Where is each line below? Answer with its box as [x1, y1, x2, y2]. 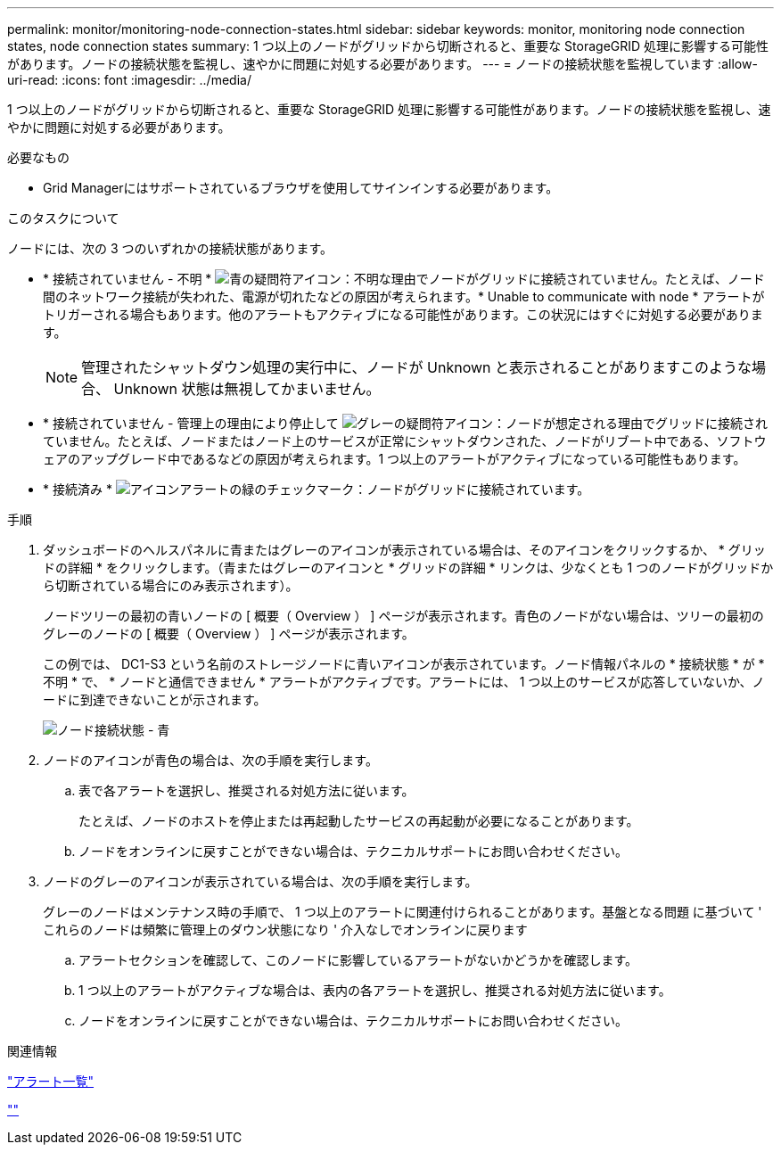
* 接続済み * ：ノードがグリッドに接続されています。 [43, 481, 590, 497]
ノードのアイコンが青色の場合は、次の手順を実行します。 [43, 753, 378, 768]
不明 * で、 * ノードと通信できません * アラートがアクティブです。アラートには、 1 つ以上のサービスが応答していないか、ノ [43, 674, 765, 689]
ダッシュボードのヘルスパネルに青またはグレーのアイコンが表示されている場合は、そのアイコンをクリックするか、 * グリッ [43, 542, 766, 557]
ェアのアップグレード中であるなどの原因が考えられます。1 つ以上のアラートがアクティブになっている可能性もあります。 [43, 451, 746, 466]
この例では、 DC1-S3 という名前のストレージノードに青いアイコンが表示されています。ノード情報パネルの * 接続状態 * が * [43, 656, 765, 671]
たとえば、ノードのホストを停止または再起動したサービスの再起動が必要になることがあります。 [78, 813, 639, 828]
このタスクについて [7, 210, 119, 226]
